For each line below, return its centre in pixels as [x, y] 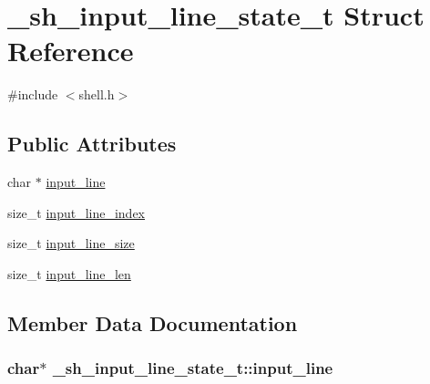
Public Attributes [92, 144]
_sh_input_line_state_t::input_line [193, 368]
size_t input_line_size [71, 243]
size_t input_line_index [76, 212]
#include [33, 94]
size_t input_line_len [69, 273]
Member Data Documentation [153, 322]
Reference [71, 51]
